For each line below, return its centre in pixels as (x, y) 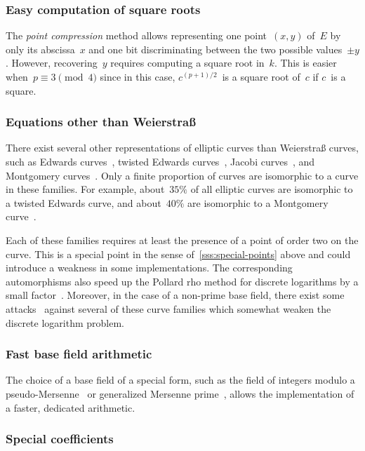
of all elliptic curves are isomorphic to (272, 189)
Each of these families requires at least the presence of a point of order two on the (182, 240)
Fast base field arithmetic (79, 354)
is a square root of (261, 76)
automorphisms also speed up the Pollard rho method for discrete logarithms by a (182, 281)
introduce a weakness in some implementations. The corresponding (149, 268)
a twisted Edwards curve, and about (84, 202)
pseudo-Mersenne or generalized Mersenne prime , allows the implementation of (180, 393)
